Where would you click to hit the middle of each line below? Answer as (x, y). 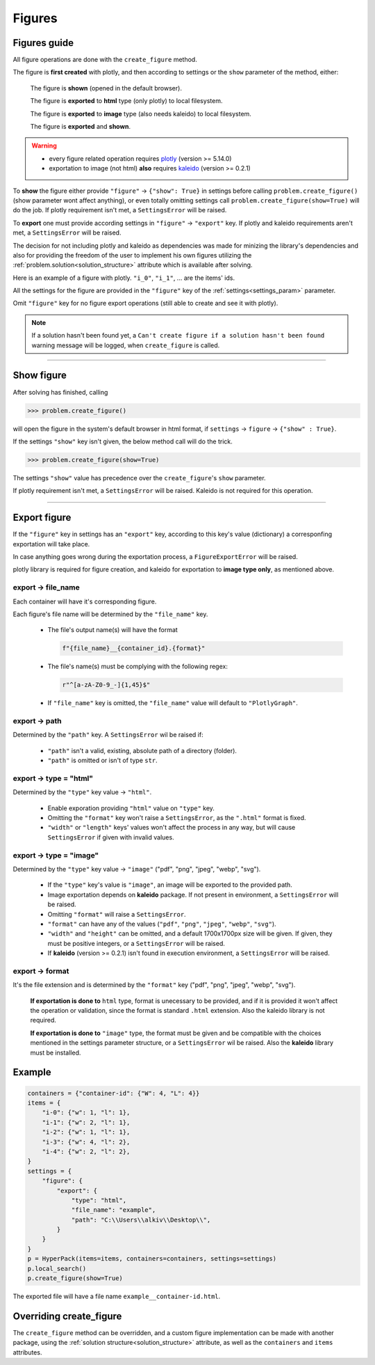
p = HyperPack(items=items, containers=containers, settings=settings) (152, 1259)
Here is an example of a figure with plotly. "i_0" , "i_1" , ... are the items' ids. (124, 278)
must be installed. (56, 1052)
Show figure (40, 376)
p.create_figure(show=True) (75, 1278)
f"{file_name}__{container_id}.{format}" (134, 648)
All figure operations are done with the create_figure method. (105, 60)
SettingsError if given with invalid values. (111, 837)
